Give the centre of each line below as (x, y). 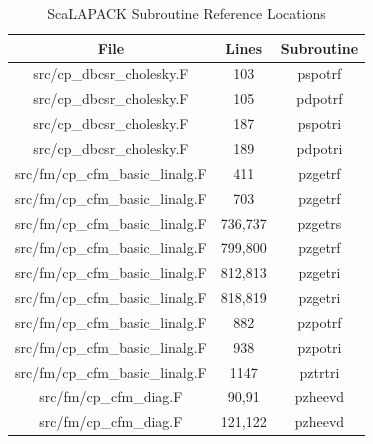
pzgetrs (319, 222)
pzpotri (319, 346)
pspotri (319, 123)
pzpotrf (319, 321)
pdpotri (319, 147)
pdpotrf (319, 98)
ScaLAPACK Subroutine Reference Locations (186, 13)
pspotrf (319, 73)
